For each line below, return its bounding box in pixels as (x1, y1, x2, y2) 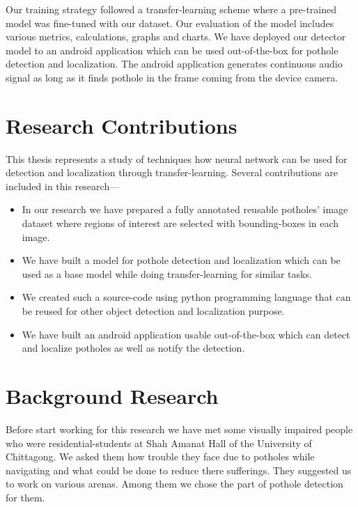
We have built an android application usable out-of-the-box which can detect (22, 327, 350, 341)
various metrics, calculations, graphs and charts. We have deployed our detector (6, 29, 346, 44)
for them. (6, 490, 45, 504)
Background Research (6, 382, 219, 409)
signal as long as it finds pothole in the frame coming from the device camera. (6, 70, 338, 84)
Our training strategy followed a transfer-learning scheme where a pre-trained (6, 2, 337, 16)
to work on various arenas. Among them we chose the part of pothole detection (6, 476, 343, 491)
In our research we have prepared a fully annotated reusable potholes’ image (22, 202, 348, 217)
